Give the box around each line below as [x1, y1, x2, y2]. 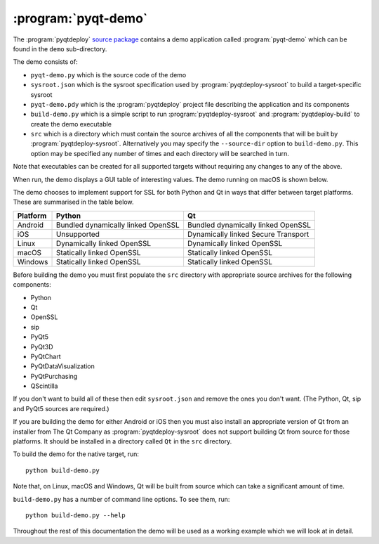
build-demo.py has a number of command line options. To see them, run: [13, 495, 230, 503]
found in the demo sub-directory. [13, 44, 107, 53]
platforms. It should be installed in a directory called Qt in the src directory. [13, 437, 232, 446]
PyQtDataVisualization [30, 362, 95, 370]
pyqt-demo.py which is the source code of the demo [30, 70, 187, 79]
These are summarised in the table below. [13, 197, 134, 207]
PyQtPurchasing [30, 372, 78, 380]
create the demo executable [30, 119, 112, 128]
